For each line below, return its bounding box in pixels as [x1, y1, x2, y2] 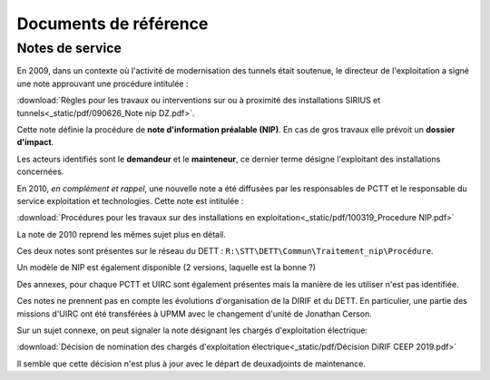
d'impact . [16, 137, 54, 148]
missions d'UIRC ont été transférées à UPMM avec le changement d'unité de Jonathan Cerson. [16, 308, 372, 319]
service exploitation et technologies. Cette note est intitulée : [16, 195, 244, 206]
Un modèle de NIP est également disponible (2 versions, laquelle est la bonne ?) [16, 262, 317, 273]
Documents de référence [16, 14, 209, 34]
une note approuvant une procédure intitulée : [16, 78, 190, 89]
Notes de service [16, 40, 122, 56]
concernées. [16, 166, 64, 177]
